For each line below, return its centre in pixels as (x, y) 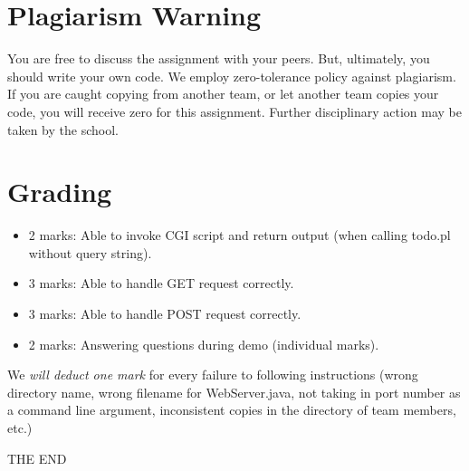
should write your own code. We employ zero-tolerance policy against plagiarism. (232, 76)
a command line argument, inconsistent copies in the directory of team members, (232, 410)
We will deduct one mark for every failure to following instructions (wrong (213, 375)
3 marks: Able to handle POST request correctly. (165, 313)
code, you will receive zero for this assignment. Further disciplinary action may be (235, 111)
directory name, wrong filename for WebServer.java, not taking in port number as (234, 392)
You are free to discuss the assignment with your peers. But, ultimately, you (219, 58)
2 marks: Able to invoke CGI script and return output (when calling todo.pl (239, 235)
